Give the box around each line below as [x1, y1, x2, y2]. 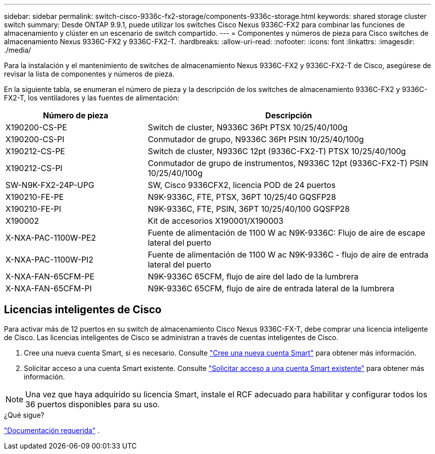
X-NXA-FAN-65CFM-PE [5, 272, 95, 281]
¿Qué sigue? [4, 410, 45, 419]
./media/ [4, 46, 31, 54]
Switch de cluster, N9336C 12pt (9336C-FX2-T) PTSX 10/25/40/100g [147, 146, 406, 156]
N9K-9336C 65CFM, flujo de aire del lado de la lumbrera [147, 272, 359, 281]
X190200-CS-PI [5, 134, 65, 144]
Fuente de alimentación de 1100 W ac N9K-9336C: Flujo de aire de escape [147, 228, 426, 238]
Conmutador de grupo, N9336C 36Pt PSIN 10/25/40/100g [147, 134, 364, 144]
